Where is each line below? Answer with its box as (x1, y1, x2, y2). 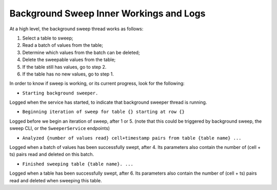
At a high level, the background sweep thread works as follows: (9, 26, 144, 32)
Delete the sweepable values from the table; (22, 56, 116, 63)
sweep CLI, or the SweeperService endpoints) (9, 125, 110, 131)
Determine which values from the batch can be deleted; (22, 49, 141, 55)
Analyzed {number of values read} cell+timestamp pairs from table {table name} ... (22, 135, 242, 141)
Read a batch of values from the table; (22, 42, 104, 48)
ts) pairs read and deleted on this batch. (9, 151, 94, 158)
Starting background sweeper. (22, 90, 98, 96)
